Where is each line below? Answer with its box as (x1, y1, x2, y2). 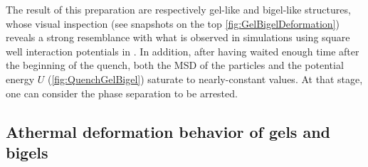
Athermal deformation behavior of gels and (6, 120, 331, 142)
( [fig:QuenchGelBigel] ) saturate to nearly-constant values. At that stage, (47, 71, 363, 86)
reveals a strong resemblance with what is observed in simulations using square (6, 30, 350, 45)
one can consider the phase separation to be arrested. (6, 85, 238, 100)
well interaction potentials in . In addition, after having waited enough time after (6, 43, 359, 58)
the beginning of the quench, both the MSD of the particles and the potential (6, 58, 344, 72)
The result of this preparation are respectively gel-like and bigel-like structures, (6, 2, 351, 16)
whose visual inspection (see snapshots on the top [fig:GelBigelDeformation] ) (6, 16, 340, 31)
